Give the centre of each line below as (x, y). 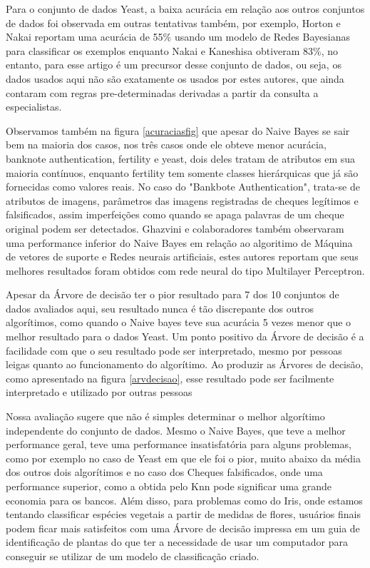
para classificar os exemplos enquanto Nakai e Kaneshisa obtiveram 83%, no (172, 50)
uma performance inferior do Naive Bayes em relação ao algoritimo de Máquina (179, 242)
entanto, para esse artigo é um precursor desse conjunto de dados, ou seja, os (174, 65)
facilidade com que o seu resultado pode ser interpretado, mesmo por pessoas (174, 350)
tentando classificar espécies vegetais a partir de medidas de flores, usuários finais (183, 514)
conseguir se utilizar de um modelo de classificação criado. (133, 556)
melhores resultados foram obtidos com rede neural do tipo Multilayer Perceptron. (185, 270)
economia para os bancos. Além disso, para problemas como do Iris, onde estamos (184, 500)
